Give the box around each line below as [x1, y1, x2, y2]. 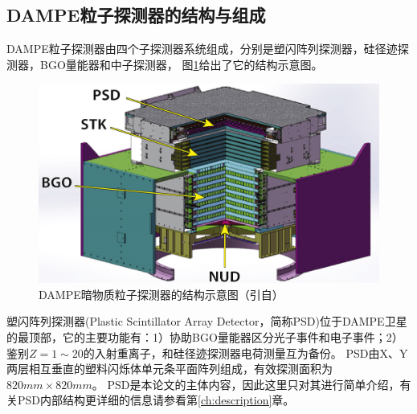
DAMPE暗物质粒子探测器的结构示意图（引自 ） [39, 285, 284, 302]
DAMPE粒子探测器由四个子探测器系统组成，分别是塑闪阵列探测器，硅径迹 [6, 40, 398, 57]
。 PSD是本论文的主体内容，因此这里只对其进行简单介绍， [92, 375, 400, 392]
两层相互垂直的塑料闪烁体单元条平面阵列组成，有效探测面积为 [6, 360, 333, 377]
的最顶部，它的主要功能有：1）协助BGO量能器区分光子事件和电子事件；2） [6, 329, 403, 346]
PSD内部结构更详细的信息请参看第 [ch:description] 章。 [17, 391, 295, 408]
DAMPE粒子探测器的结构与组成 [6, 2, 266, 27]
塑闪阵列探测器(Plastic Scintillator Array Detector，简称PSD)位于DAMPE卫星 [6, 313, 407, 330]
